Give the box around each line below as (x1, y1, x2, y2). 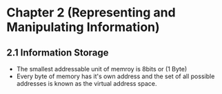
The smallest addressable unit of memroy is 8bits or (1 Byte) (16, 65, 188, 73)
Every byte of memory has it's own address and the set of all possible (16, 72, 215, 80)
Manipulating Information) (6, 19, 160, 35)
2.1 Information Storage (6, 47, 109, 58)
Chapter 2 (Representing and (6, 5, 176, 21)
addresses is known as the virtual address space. (16, 80, 157, 87)
